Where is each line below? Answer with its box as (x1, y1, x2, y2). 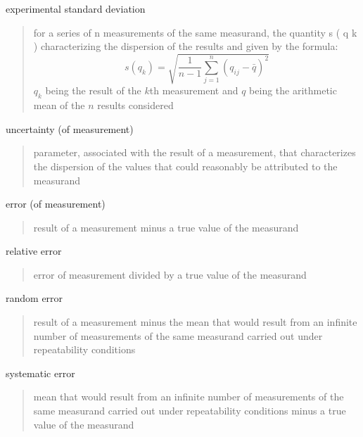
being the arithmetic (249, 83, 337, 98)
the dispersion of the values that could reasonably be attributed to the (33, 158, 338, 173)
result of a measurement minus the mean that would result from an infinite (33, 315, 357, 329)
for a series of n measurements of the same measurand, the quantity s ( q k (33, 25, 357, 39)
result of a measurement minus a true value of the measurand (33, 220, 299, 234)
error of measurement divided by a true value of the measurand (33, 267, 307, 281)
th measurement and (149, 83, 238, 98)
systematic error (6, 365, 75, 380)
